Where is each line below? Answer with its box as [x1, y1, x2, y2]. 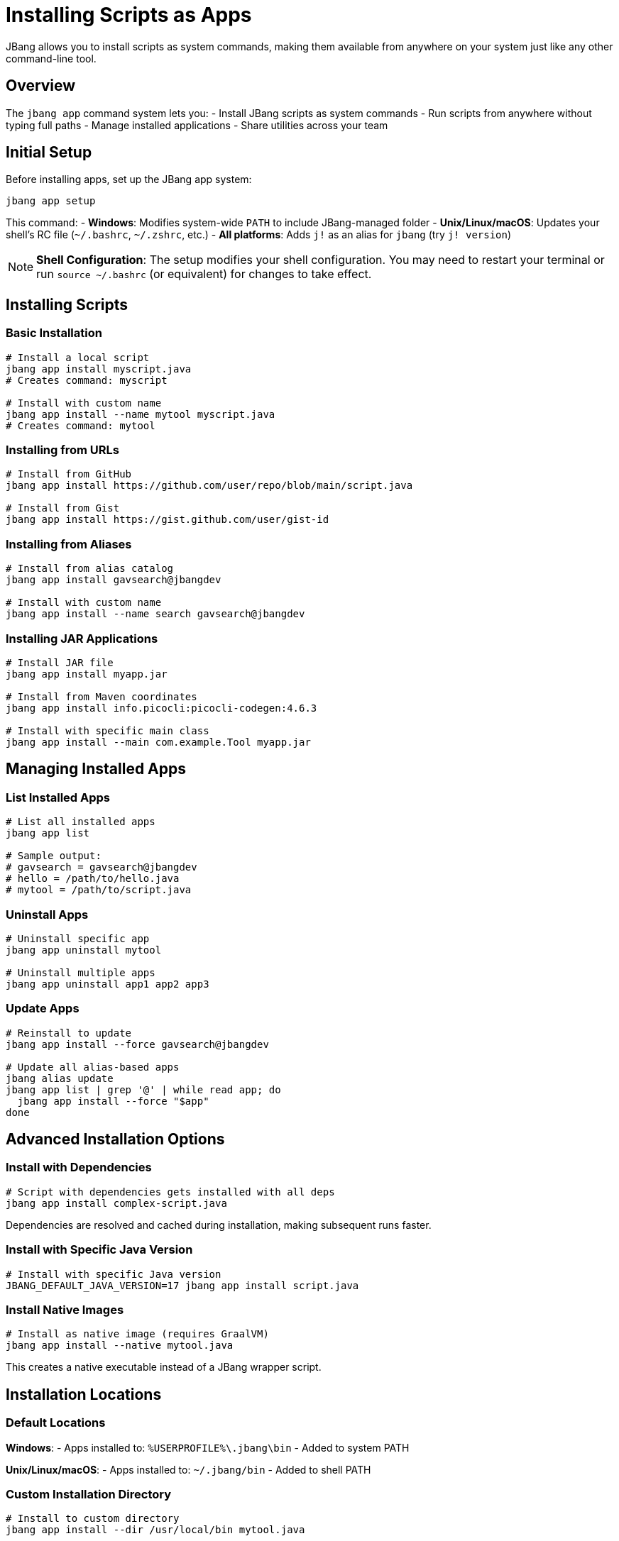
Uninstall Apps [6, 907, 89, 922]
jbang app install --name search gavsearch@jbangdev [6, 608, 305, 620]
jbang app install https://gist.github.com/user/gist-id [6, 514, 329, 526]
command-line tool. [6, 52, 97, 65]
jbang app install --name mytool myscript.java [6, 408, 275, 420]
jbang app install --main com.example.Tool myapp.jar [6, 736, 311, 748]
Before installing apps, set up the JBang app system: [6, 173, 252, 186]
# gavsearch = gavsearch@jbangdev [6, 861, 197, 873]
